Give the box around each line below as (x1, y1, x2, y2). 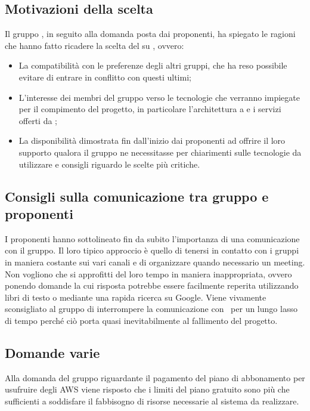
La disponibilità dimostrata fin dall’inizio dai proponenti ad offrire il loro (18, 134, 286, 147)
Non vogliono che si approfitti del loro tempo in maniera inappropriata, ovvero (5, 267, 292, 280)
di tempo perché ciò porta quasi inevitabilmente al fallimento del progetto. (5, 314, 278, 326)
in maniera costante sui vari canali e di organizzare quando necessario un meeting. (5, 255, 305, 268)
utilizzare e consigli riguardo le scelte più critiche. (18, 157, 200, 170)
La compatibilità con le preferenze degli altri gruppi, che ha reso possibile (18, 59, 287, 72)
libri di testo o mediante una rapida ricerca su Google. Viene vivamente (5, 291, 266, 303)
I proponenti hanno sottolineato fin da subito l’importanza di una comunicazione (5, 232, 300, 245)
